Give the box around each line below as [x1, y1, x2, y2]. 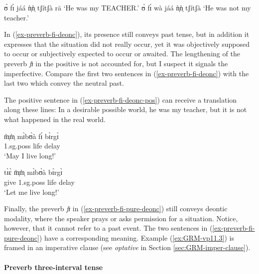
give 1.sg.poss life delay [4, 176, 75, 187]
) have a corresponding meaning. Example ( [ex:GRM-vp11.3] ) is [39, 232, 235, 243]
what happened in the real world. [4, 114, 106, 124]
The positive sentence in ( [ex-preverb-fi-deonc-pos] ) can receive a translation [4, 94, 237, 105]
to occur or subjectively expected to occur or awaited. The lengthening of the [4, 48, 240, 59]
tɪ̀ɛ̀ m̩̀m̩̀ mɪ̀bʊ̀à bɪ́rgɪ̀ [4, 167, 63, 177]
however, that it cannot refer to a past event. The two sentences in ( [4, 223, 213, 233]
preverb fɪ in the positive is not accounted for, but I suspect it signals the [4, 58, 228, 68]
